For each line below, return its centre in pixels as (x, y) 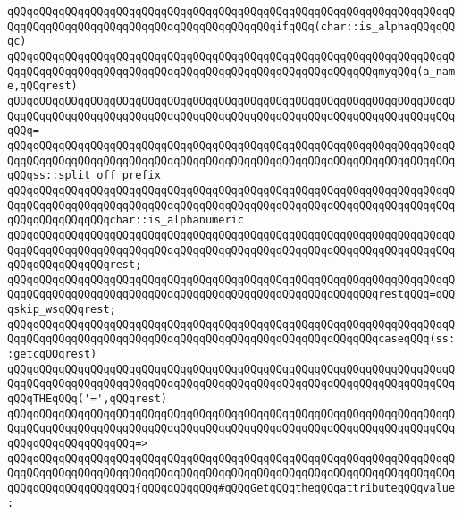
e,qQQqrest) (42, 86)
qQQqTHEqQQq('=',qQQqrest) (87, 399)
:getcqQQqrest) (52, 354)
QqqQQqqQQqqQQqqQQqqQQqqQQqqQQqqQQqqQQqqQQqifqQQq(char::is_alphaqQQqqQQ (231, 26)
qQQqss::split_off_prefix (84, 176)
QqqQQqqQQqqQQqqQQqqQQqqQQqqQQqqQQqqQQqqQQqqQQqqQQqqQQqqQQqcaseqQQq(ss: (231, 339)
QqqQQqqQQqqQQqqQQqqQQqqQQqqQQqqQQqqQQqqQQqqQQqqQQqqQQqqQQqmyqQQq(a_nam (231, 71)
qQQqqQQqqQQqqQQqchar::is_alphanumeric (126, 220)
